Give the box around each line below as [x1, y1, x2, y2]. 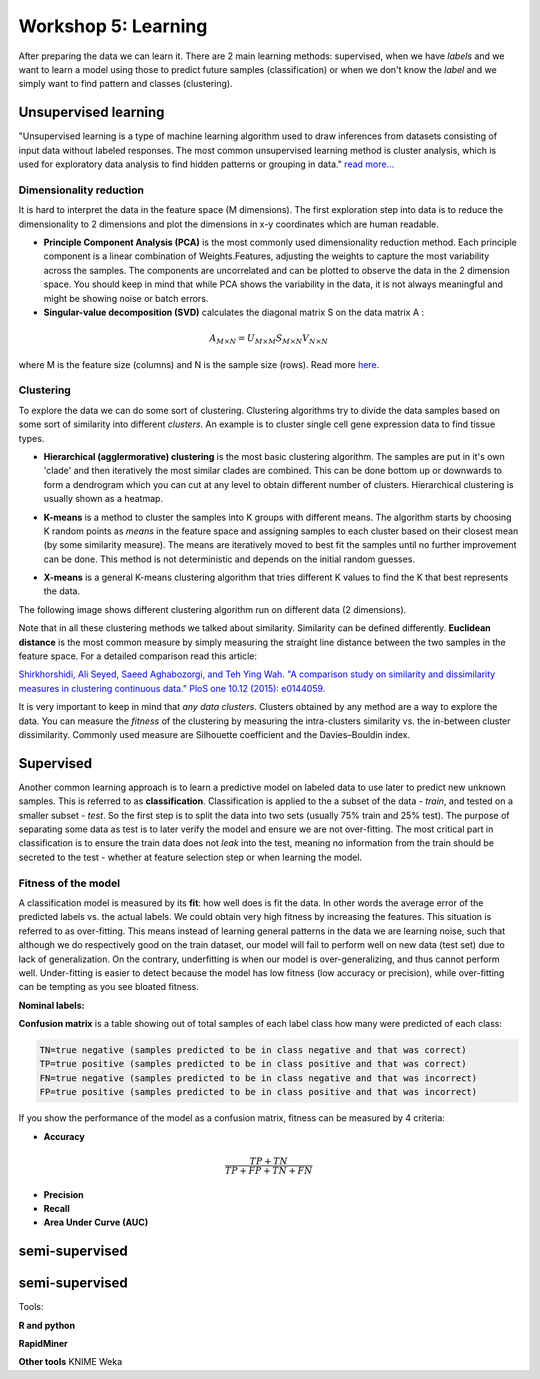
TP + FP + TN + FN [225, 1165, 313, 1176]
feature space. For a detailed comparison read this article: [18, 650, 258, 662]
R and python [18, 1319, 75, 1331]
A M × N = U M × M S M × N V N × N [209, 333, 329, 346]
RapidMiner [18, 1338, 69, 1350]
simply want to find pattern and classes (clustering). [18, 78, 234, 90]
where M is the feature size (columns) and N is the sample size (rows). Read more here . [18, 358, 380, 370]
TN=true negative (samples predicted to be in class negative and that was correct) [39, 1045, 467, 1056]
